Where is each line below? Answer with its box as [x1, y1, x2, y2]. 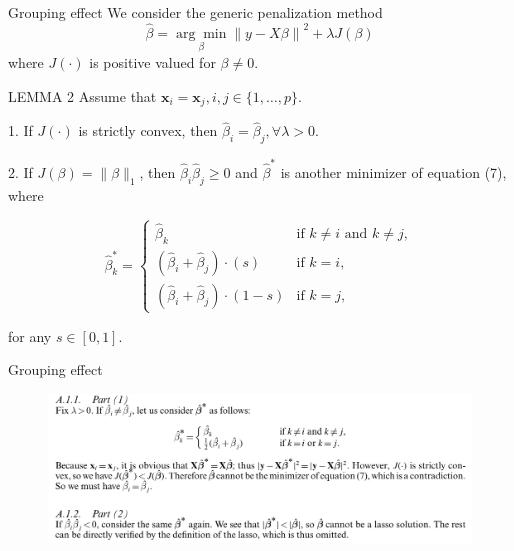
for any [8, 325, 52, 346]
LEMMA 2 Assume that [8, 85, 157, 106]
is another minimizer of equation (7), [280, 161, 507, 182]
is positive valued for [89, 52, 216, 73]
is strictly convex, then [78, 120, 218, 141]
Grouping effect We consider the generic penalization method [8, 2, 383, 22]
